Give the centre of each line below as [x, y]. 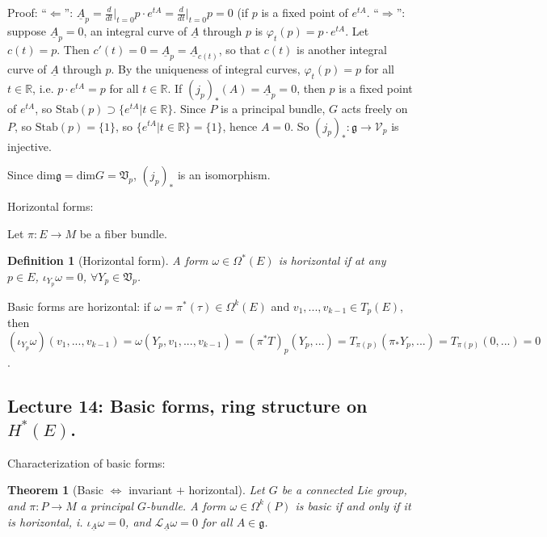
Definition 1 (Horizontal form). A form [108, 260]
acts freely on [374, 108]
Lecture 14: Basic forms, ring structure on [187, 405]
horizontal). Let [227, 490]
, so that [240, 50]
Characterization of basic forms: [86, 462]
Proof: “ [27, 12]
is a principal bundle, [273, 108]
